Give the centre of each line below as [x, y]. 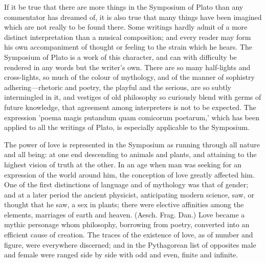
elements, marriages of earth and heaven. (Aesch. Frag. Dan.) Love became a [125, 214]
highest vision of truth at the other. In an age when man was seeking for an [123, 164]
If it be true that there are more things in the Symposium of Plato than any [124, 7]
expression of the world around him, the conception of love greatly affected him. [129, 174]
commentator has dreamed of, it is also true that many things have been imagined [133, 17]
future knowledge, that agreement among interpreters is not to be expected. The [130, 107]
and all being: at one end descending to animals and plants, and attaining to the [130, 154]
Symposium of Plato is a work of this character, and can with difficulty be [120, 57]
